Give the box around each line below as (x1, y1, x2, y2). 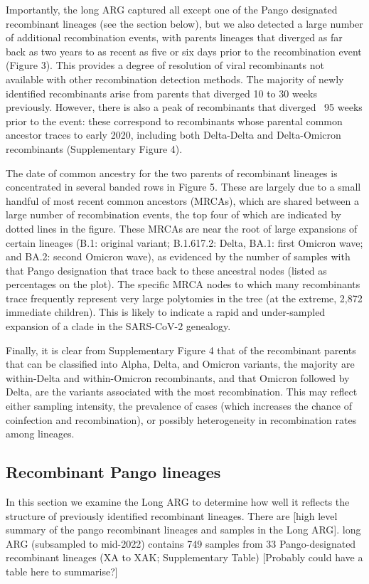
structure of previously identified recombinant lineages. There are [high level (6, 508, 338, 523)
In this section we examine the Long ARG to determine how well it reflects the (6, 494, 350, 509)
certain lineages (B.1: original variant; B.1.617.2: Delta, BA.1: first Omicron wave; (6, 235, 363, 250)
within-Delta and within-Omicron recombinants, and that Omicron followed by (6, 370, 350, 385)
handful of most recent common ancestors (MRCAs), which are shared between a (6, 193, 359, 208)
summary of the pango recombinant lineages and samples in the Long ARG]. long (6, 522, 361, 537)
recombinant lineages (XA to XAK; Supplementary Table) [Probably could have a (6, 550, 363, 565)
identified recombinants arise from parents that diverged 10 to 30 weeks (6, 85, 317, 100)
